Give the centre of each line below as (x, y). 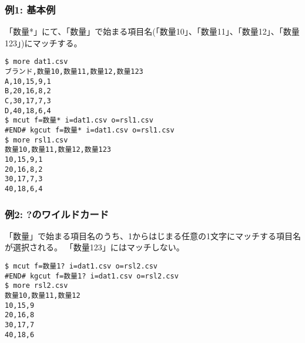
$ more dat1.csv (36, 62)
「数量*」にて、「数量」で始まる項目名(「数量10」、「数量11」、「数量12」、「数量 (152, 31)
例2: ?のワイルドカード (57, 214)
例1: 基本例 (30, 9)
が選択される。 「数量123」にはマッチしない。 (95, 247)
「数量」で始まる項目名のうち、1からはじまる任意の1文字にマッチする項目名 (153, 235)
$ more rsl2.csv (36, 286)
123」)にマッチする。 (43, 43)
